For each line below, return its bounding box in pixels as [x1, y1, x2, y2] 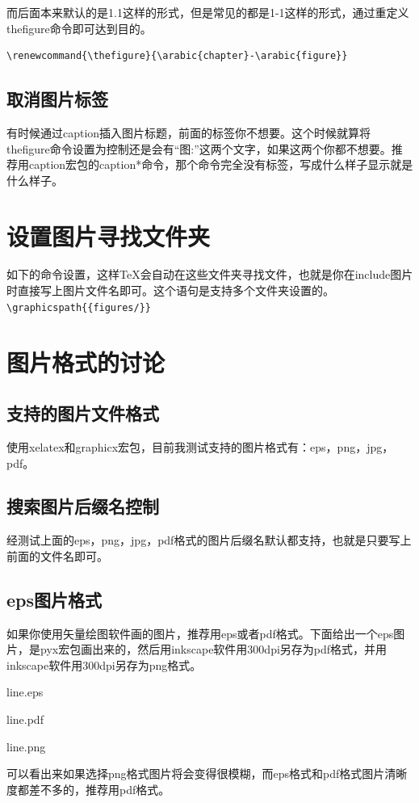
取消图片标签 [6, 86, 108, 111]
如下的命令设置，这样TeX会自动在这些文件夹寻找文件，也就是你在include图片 [6, 266, 413, 283]
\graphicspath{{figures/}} [6, 301, 151, 313]
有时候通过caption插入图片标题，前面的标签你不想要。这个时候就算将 [6, 124, 371, 141]
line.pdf [6, 711, 44, 728]
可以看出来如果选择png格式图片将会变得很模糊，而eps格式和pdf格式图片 [6, 765, 385, 782]
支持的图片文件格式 [6, 401, 159, 426]
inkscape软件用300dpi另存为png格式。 [6, 656, 202, 673]
